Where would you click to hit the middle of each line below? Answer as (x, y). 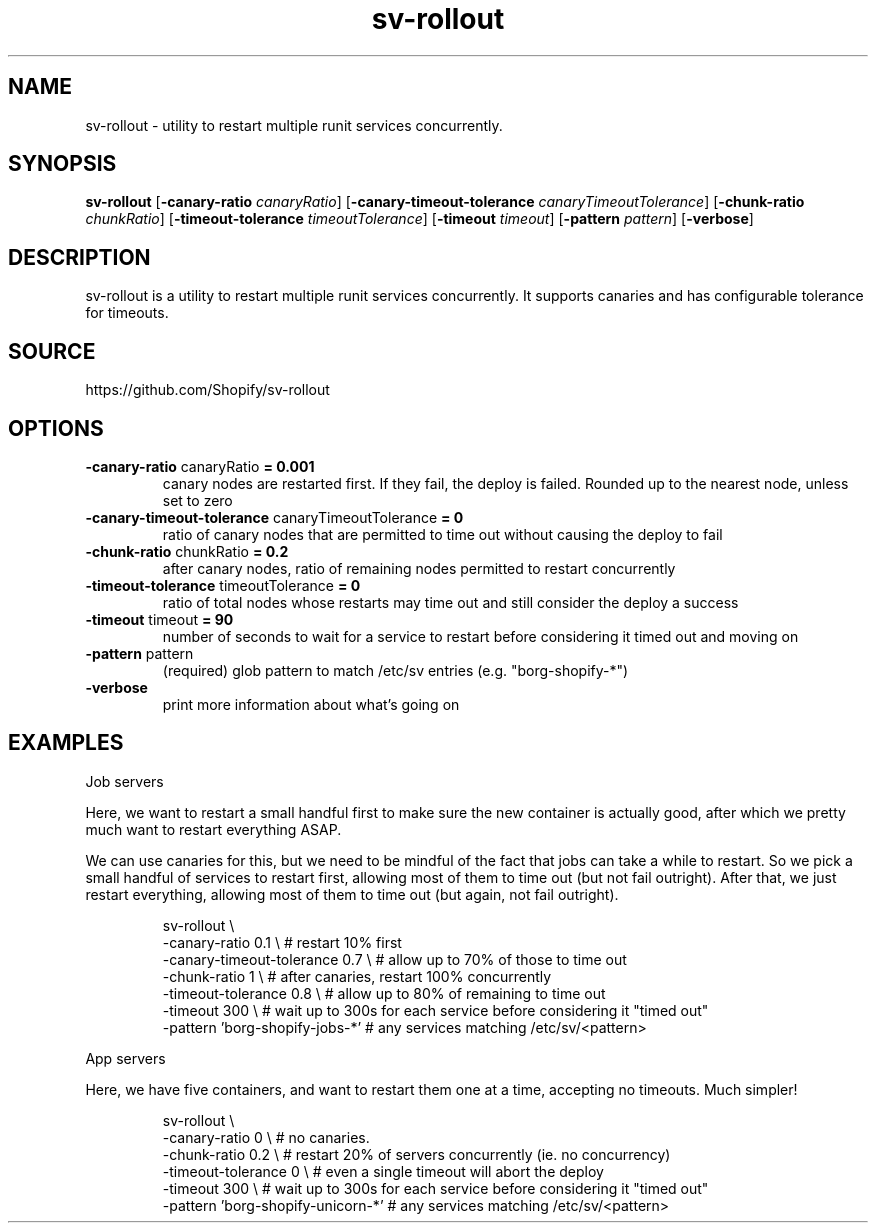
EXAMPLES (66, 743)
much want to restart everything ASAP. (213, 829)
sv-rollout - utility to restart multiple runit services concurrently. (294, 125)
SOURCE (52, 351)
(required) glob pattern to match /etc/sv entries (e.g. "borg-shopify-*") (395, 670)
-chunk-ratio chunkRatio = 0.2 (187, 551)
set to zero (197, 500)
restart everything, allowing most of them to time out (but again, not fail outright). (352, 894)
